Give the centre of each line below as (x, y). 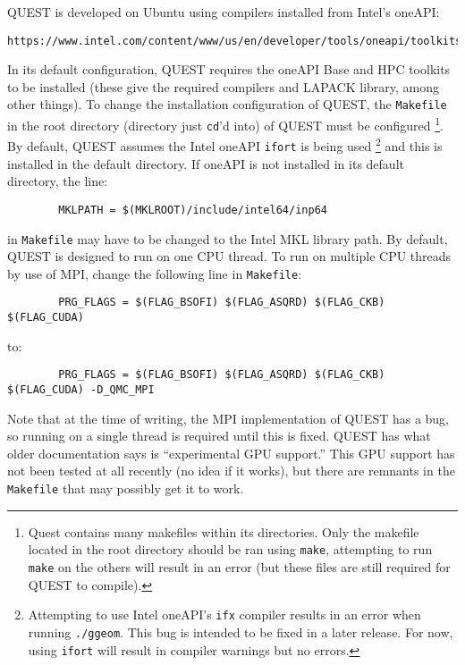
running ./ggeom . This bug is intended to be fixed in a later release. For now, (241, 631)
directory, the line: (58, 181)
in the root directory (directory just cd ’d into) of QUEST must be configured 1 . (225, 124)
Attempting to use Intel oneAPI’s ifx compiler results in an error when (224, 614)
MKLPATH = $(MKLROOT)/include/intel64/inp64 (193, 210)
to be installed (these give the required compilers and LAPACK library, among (224, 86)
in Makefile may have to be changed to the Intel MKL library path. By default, (228, 238)
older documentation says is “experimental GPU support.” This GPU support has (231, 453)
